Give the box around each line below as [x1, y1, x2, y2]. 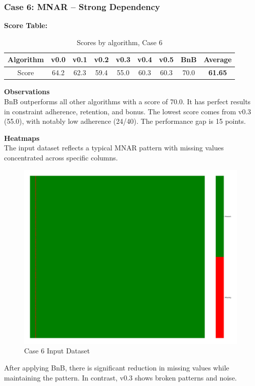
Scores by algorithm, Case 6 [76, 37, 163, 47]
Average [203, 54, 232, 65]
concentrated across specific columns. [4, 152, 118, 162]
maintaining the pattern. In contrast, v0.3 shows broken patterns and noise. [4, 372, 237, 382]
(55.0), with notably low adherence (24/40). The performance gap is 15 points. [4, 116, 246, 126]
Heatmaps [4, 132, 40, 143]
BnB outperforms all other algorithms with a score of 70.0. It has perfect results [4, 96, 251, 106]
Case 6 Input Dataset [24, 345, 90, 356]
